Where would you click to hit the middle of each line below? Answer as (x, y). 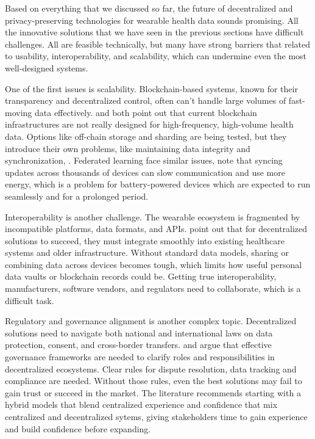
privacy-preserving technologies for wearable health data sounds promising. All (152, 20)
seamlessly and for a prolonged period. (77, 196)
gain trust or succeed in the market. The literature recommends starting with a (153, 392)
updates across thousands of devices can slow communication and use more (145, 172)
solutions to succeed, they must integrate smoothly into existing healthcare (145, 240)
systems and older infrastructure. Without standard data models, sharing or (147, 252)
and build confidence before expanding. (78, 428)
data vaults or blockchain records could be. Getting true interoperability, (141, 276)
